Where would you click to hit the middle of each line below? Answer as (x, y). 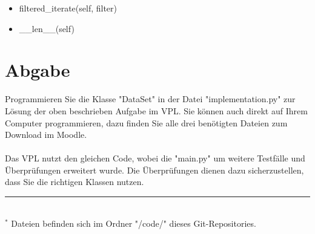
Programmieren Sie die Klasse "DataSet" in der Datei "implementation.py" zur (150, 99)
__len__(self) (47, 28)
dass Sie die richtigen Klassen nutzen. (75, 182)
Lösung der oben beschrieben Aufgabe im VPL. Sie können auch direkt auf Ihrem (156, 110)
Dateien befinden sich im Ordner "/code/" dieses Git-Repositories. (134, 223)
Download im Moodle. (46, 135)
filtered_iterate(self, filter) (68, 8)
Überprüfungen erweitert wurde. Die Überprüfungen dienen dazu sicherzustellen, (154, 170)
